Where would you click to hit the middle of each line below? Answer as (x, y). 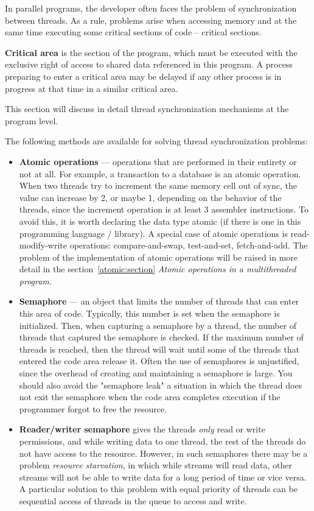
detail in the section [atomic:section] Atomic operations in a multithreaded (158, 269)
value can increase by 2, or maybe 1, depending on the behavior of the (150, 197)
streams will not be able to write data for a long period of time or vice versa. (163, 477)
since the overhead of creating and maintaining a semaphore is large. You (156, 373)
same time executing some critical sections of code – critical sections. (133, 32)
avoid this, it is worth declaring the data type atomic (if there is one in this (160, 221)
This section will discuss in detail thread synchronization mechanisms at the (147, 109)
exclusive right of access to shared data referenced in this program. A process (149, 64)
